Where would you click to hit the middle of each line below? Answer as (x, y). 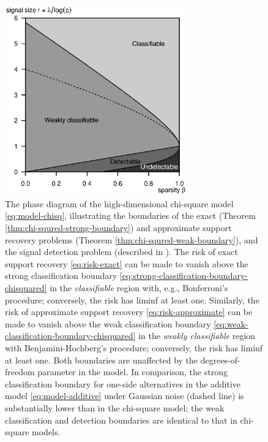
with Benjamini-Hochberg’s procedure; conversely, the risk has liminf (134, 348)
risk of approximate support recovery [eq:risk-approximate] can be (129, 312)
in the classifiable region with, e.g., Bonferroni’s (139, 288)
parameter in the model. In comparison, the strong (132, 372)
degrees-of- (220, 360)
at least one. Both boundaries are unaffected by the (102, 360)
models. (46, 432)
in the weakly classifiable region (197, 336)
